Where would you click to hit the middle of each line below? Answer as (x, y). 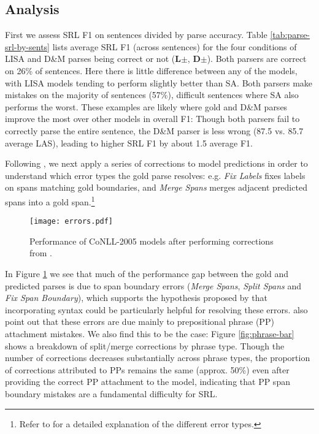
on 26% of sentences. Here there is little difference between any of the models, (151, 70)
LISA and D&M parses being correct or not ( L (93, 59)
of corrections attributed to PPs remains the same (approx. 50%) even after (147, 369)
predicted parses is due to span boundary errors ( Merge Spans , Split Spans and (153, 285)
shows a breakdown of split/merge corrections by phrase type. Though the (145, 345)
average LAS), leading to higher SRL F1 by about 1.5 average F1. (129, 143)
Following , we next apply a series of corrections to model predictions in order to (156, 163)
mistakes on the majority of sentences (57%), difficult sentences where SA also (152, 95)
